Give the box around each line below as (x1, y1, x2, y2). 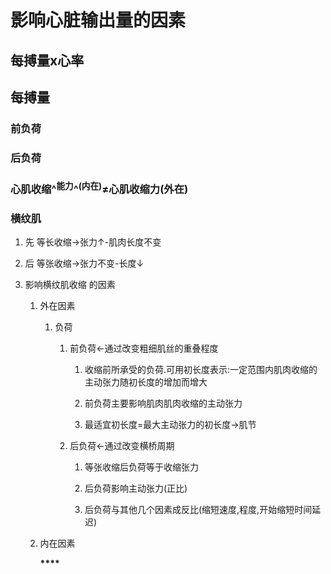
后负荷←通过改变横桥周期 (69, 440, 175, 452)
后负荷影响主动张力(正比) (84, 482, 188, 495)
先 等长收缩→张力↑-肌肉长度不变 (24, 236, 162, 248)
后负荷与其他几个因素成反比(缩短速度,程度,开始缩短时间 (84, 504, 313, 516)
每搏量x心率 (10, 52, 85, 69)
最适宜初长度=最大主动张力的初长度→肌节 (84, 419, 257, 431)
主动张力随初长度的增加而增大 (84, 376, 208, 388)
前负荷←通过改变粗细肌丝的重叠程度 (69, 342, 219, 355)
